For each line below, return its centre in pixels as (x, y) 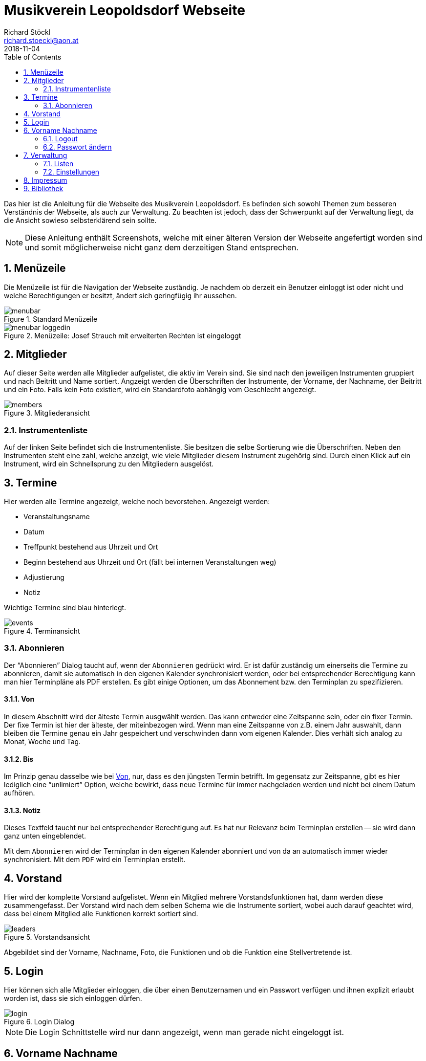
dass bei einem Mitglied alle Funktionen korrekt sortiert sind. (101, 914)
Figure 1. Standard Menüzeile (51, 319)
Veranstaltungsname (57, 517)
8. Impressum (45, 180)
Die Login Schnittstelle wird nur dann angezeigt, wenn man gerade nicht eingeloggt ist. (185, 1032)
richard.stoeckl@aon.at (41, 40)
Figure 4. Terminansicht (42, 631)
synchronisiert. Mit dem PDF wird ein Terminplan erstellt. (95, 860)
